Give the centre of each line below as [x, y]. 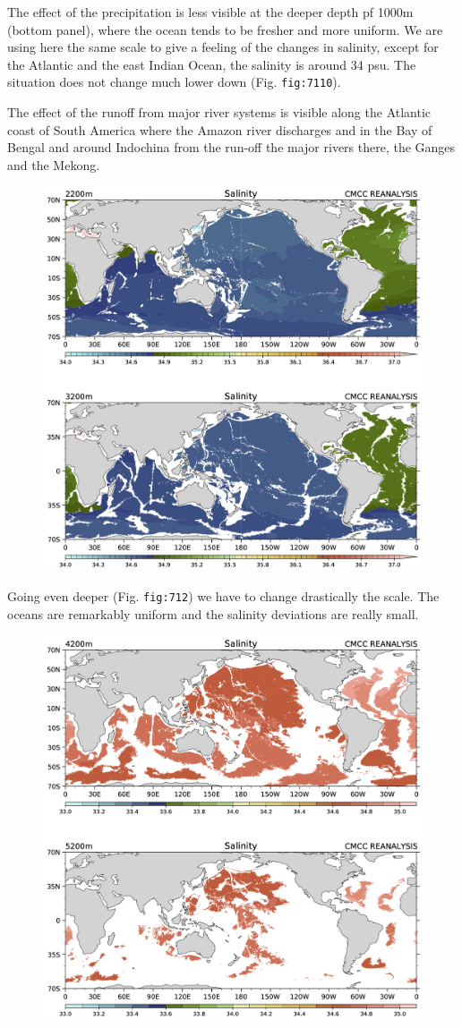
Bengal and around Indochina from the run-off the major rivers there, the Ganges [231, 147]
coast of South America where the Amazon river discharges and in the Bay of [220, 129]
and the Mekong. [54, 164]
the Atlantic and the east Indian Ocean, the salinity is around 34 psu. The [212, 64]
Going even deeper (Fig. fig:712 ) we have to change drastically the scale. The [223, 596]
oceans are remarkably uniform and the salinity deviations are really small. [213, 613]
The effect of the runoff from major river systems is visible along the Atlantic [219, 112]
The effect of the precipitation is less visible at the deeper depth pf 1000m [210, 12]
